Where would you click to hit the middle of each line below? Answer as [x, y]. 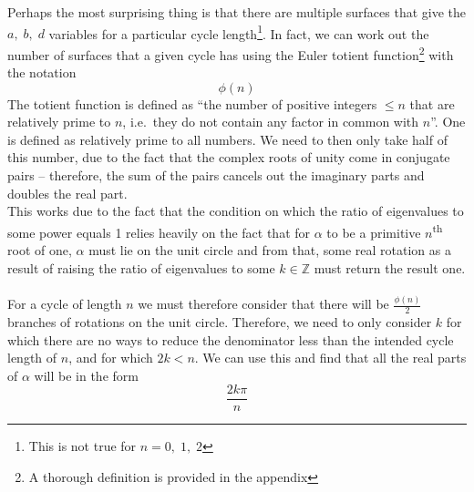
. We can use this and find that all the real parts [330, 358]
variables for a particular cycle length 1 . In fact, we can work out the [239, 32]
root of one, [40, 250]
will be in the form [86, 375]
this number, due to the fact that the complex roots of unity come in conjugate [229, 157]
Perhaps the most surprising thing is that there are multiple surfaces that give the [237, 12]
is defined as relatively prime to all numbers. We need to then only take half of [227, 139]
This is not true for [82, 446]
